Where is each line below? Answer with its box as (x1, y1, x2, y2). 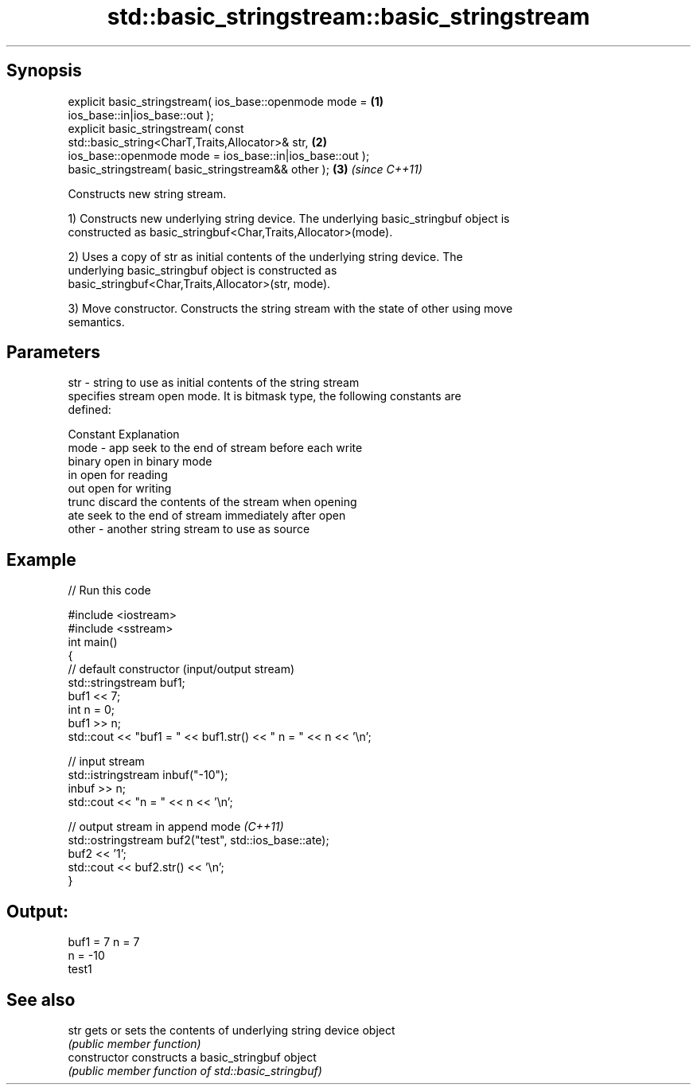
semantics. (68, 314, 125, 329)
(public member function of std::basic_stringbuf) (68, 1063, 322, 1077)
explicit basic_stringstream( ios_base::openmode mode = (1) (68, 94, 384, 108)
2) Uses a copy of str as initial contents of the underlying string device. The (68, 249, 463, 263)
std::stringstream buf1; (68, 676, 185, 690)
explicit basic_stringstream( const (68, 121, 244, 135)
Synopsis (6, 60, 82, 81)
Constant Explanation (68, 427, 180, 442)
